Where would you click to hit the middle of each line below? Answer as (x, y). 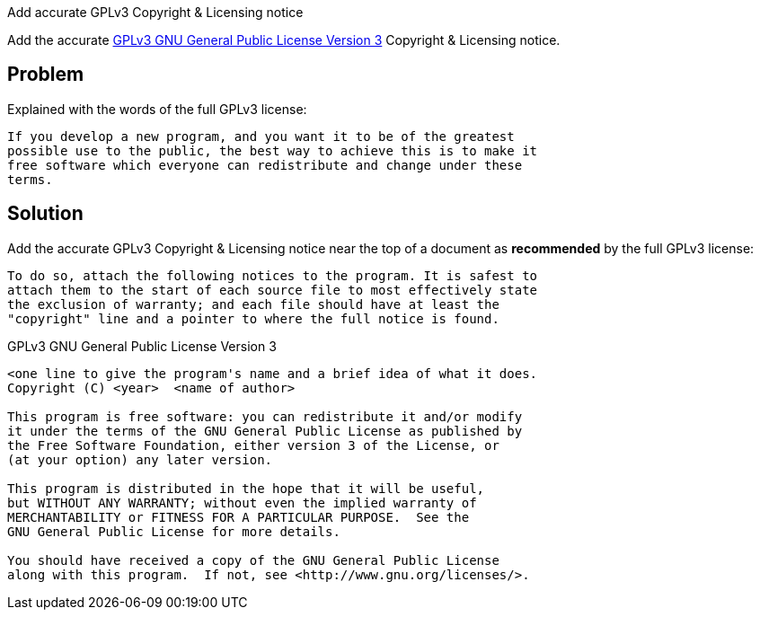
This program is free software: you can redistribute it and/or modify (265, 416)
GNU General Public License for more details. (174, 531)
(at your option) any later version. (140, 459)
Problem (46, 75)
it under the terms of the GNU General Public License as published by (265, 431)
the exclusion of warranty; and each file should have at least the (253, 304)
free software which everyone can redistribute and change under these (265, 165)
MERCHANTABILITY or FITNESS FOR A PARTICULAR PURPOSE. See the (239, 517)
